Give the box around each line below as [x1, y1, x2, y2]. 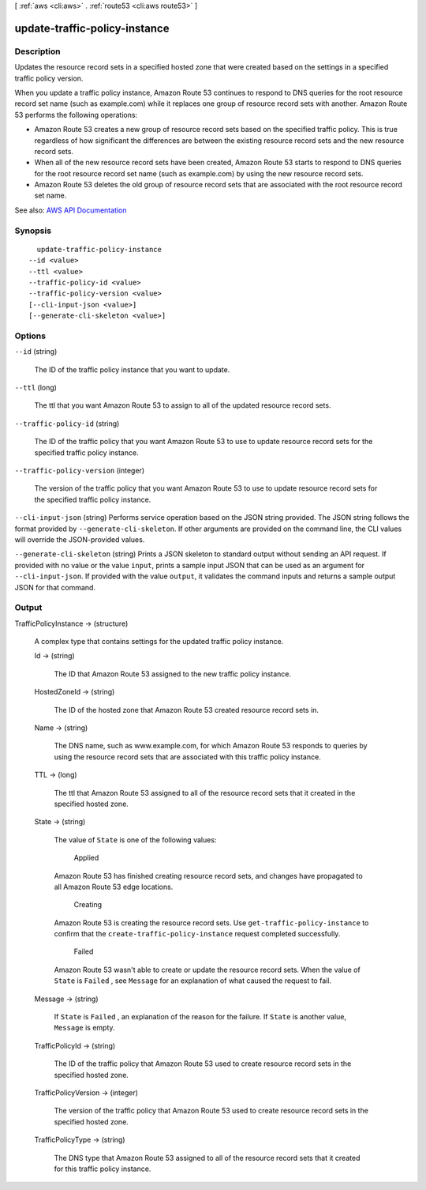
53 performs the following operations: [14, 110, 138, 119]
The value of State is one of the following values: [54, 834, 217, 845]
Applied [73, 853, 99, 863]
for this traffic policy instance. [54, 1164, 151, 1173]
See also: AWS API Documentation [14, 205, 127, 215]
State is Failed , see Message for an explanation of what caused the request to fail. [54, 976, 331, 985]
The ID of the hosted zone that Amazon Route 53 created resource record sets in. [54, 705, 319, 714]
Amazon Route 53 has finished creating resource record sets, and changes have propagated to [54, 871, 363, 880]
